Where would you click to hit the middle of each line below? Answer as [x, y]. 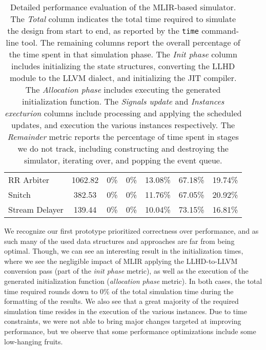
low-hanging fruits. [34, 341]
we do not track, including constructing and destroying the [123, 148]
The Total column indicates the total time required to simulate [123, 19]
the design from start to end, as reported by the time [103, 30]
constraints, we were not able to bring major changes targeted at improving [123, 321]
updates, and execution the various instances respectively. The [123, 125]
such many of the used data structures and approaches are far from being [119, 241]
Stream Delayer [36, 209]
